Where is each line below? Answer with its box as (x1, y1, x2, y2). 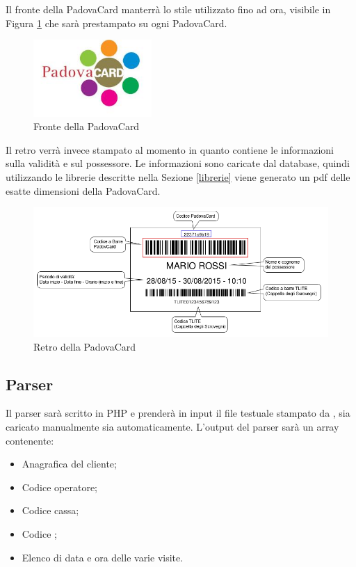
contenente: (6, 433, 54, 447)
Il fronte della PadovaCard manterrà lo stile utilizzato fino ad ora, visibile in (6, 2, 331, 16)
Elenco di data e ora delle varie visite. (22, 550, 184, 564)
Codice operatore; (22, 479, 97, 494)
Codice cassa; (22, 503, 79, 518)
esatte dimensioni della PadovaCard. (6, 183, 161, 198)
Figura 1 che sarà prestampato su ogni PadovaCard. (6, 15, 227, 30)
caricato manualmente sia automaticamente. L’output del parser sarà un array (6, 419, 339, 433)
